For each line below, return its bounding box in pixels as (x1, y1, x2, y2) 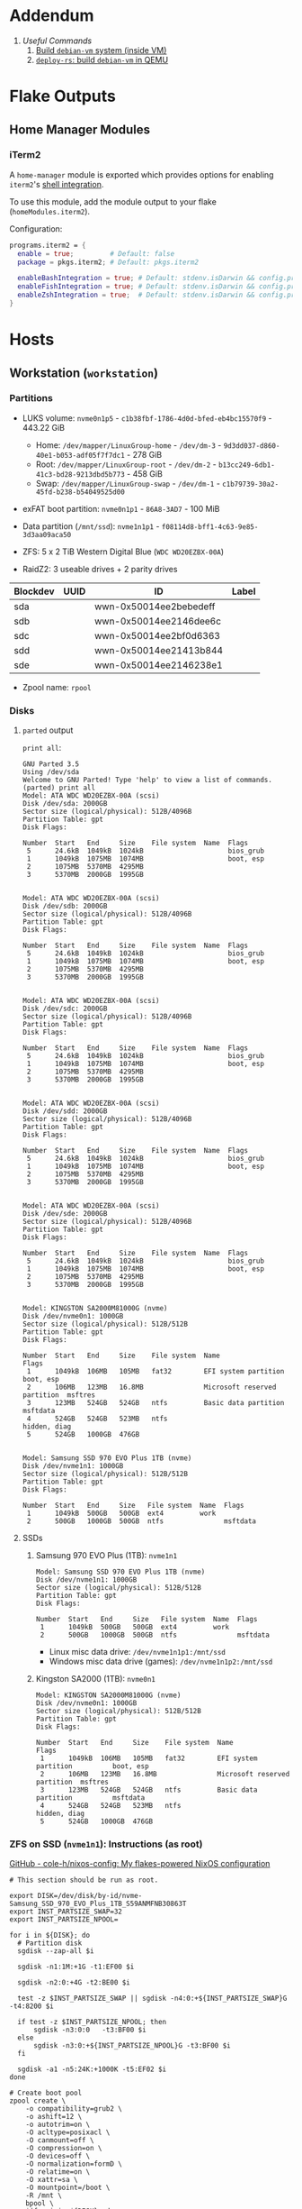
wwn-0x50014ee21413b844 (93, 644, 223, 656)
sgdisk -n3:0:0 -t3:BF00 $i (32, 2025, 147, 2035)
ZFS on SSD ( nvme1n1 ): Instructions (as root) (9, 1838, 203, 1850)
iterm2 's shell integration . (9, 178, 104, 189)
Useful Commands (22, 35, 93, 46)
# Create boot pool (9, 2088, 83, 2098)
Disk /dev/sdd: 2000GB (22, 1107, 108, 1116)
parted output (22, 725, 74, 735)
